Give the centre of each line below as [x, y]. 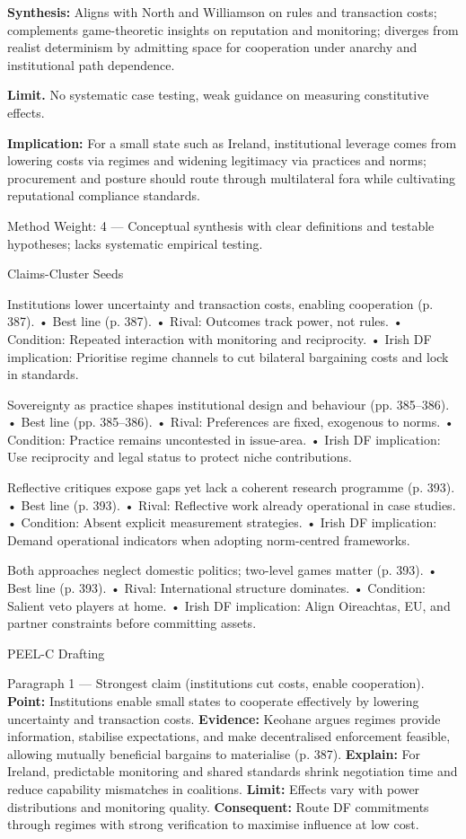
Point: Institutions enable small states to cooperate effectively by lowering [213, 701]
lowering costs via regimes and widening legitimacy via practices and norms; [217, 160]
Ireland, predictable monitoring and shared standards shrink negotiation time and [233, 771]
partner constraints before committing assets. [132, 623]
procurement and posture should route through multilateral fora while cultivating [232, 177]
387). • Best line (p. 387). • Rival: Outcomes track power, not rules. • [205, 321]
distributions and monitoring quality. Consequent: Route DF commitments [218, 806]
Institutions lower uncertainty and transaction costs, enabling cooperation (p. [220, 303]
